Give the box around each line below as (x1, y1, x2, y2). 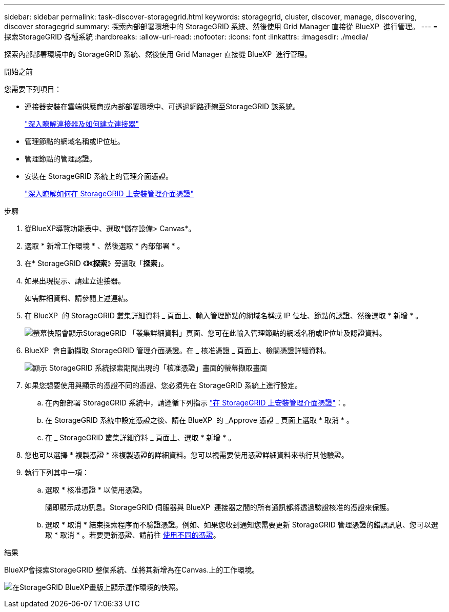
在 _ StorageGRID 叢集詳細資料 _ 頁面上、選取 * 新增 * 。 (45, 433, 236, 442)
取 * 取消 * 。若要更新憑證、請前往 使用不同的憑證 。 (45, 531, 220, 539)
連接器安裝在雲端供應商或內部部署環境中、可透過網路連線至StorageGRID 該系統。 (25, 102, 300, 111)
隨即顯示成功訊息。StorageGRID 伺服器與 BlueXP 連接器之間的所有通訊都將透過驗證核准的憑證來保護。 (45, 503, 394, 512)
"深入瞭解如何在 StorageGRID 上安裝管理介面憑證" (25, 189, 194, 198)
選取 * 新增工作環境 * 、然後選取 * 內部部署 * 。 (25, 241, 185, 250)
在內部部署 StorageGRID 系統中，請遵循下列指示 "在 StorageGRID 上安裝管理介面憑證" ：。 (45, 398, 350, 407)
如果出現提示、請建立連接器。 (25, 276, 125, 285)
